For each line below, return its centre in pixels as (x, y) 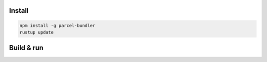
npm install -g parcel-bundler (58, 25)
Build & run (26, 48)
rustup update (37, 32)
